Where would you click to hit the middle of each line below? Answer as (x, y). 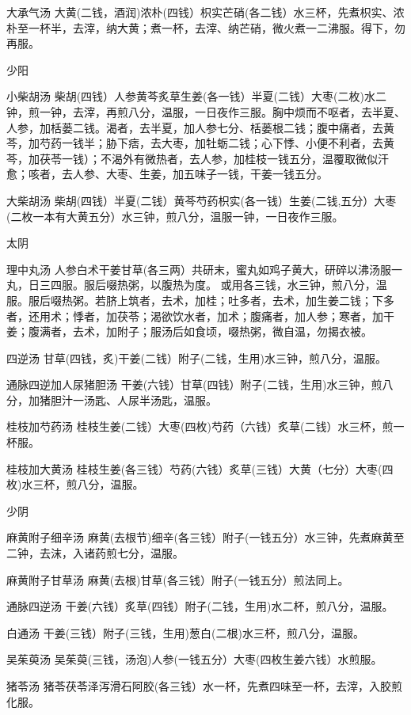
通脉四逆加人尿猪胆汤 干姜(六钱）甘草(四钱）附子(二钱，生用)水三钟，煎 (194, 384)
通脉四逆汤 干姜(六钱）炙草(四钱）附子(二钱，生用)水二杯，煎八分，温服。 (200, 606)
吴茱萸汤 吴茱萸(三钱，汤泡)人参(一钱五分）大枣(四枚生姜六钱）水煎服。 (194, 659)
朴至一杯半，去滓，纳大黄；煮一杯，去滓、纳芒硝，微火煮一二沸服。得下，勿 (206, 27)
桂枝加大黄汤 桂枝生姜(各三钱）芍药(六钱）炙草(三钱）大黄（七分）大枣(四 (200, 468)
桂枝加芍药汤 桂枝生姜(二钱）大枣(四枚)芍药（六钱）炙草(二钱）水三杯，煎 (200, 426)
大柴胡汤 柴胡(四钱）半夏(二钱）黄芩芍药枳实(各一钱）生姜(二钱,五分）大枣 (202, 200)
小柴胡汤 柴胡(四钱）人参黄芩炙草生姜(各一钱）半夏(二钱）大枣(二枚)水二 (196, 96)
